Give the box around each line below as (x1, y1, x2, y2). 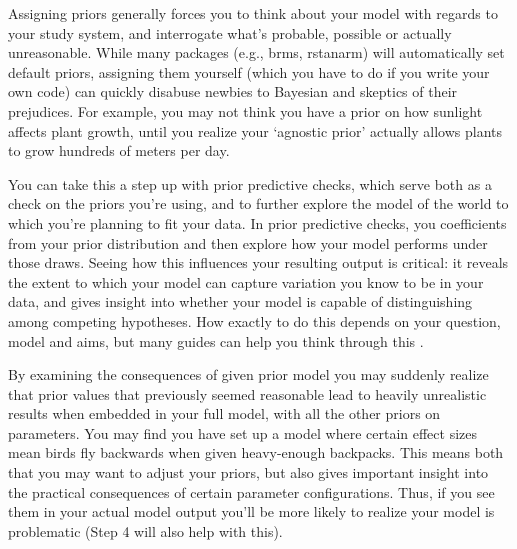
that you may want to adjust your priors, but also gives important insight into (8, 462, 489, 483)
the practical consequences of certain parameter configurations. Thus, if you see (8, 481, 495, 502)
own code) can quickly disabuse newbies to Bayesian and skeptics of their (8, 81, 458, 102)
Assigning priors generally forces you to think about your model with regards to (8, 3, 498, 23)
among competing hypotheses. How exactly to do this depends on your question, (8, 310, 501, 331)
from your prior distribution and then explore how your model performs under (8, 232, 488, 253)
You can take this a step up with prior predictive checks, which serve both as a (8, 173, 492, 194)
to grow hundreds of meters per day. (8, 140, 230, 161)
